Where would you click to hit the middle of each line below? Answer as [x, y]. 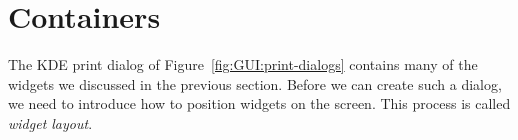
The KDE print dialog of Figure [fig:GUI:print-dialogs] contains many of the [243, 64]
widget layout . [50, 122]
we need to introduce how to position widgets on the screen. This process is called [259, 103]
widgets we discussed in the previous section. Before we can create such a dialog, [255, 83]
